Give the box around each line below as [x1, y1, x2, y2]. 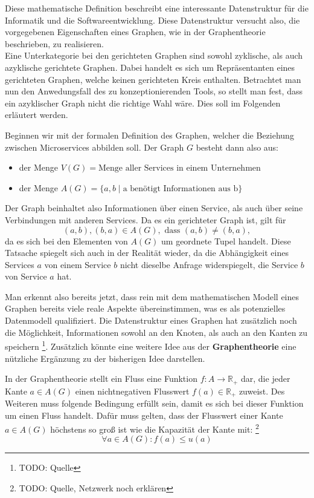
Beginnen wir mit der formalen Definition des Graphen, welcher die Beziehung [5, 128, 294, 141]
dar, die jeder [241, 372, 290, 385]
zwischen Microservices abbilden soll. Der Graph [5, 140, 184, 153]
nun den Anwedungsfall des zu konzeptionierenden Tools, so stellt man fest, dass [5, 85, 303, 97]
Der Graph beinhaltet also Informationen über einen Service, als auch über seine [5, 201, 303, 214]
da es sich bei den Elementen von [5, 234, 128, 247]
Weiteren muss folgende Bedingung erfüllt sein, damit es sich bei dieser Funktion [5, 397, 304, 409]
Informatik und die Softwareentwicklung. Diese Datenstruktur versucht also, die [5, 13, 300, 26]
